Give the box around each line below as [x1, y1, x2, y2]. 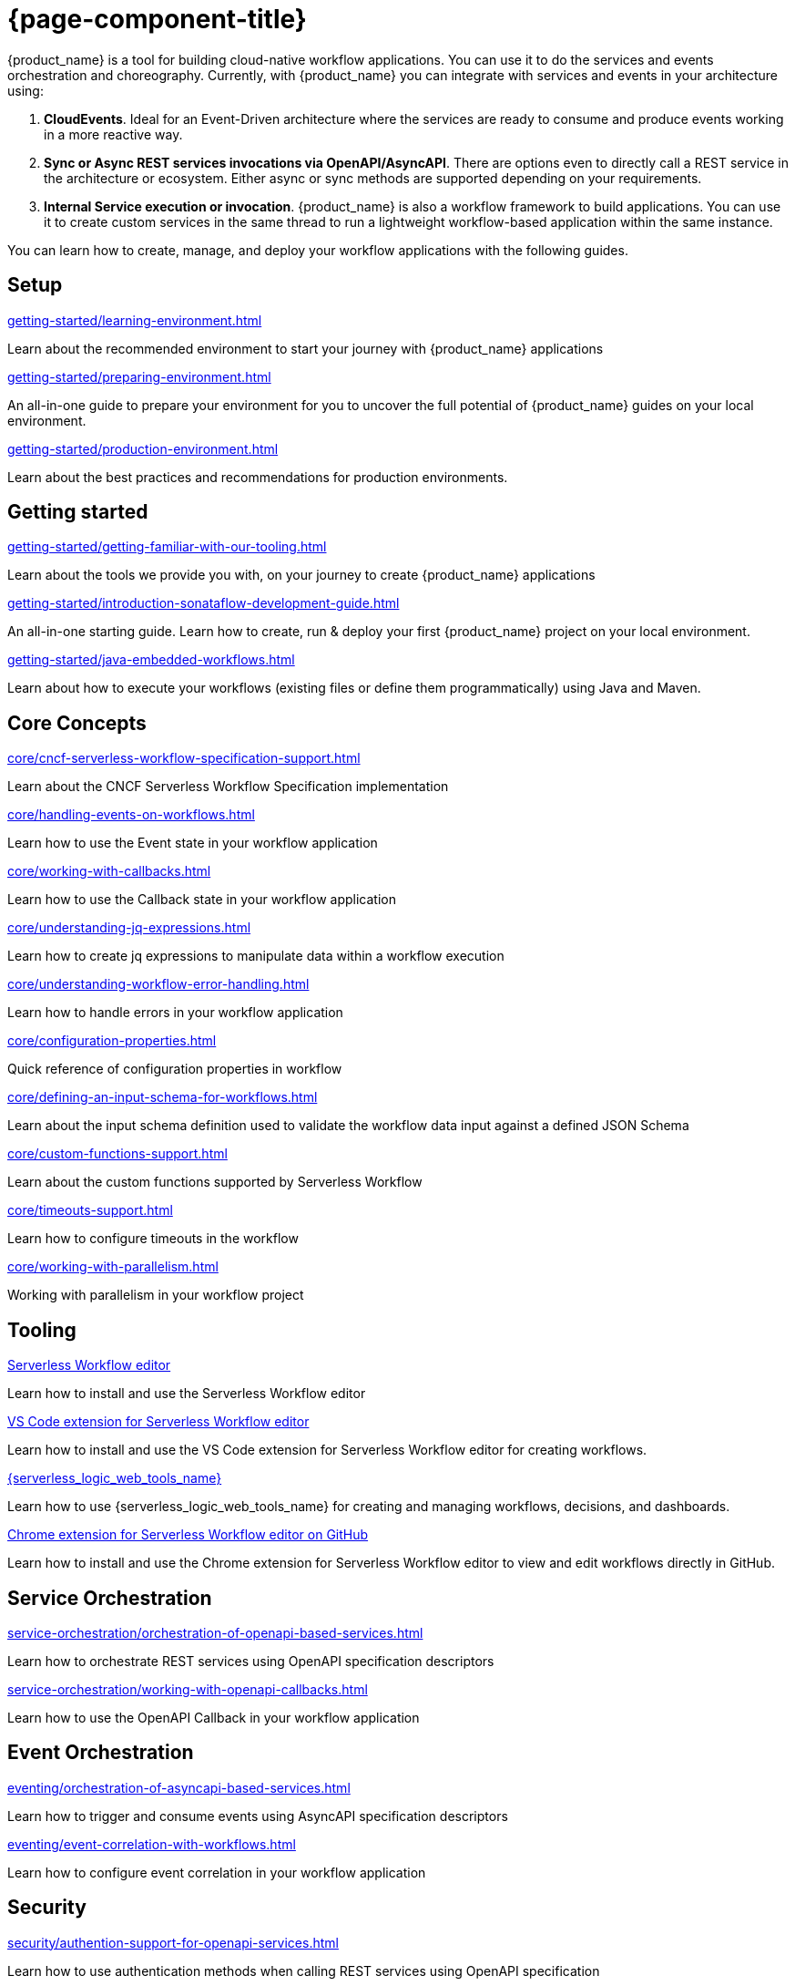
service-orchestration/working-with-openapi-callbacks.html [7, 1681, 368, 1697]
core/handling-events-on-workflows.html [7, 807, 255, 823]
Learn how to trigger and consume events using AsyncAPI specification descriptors [7, 1807, 508, 1824]
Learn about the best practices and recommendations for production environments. [7, 468, 508, 485]
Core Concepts [7, 711, 147, 735]
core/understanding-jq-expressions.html [7, 920, 251, 936]
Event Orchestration [7, 1741, 194, 1765]
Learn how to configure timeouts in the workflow [7, 1230, 299, 1247]
